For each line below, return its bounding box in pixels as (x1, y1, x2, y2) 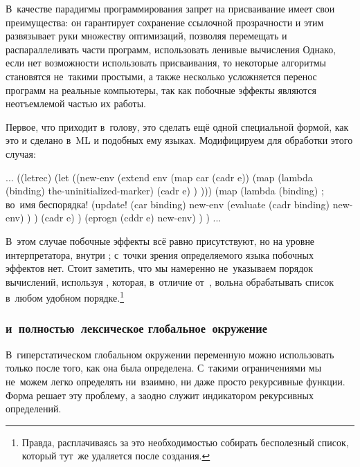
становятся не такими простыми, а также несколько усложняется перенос (6, 68, 317, 83)
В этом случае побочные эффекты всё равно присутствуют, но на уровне (6, 233, 315, 248)
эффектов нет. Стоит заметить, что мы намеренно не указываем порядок (6, 261, 314, 275)
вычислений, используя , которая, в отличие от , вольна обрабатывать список (6, 274, 334, 289)
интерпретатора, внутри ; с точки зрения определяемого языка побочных (6, 247, 314, 262)
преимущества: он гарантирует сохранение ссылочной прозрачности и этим (6, 15, 324, 29)
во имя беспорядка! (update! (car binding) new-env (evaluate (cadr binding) (6, 196, 330, 211)
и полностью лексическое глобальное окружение (6, 320, 267, 337)
